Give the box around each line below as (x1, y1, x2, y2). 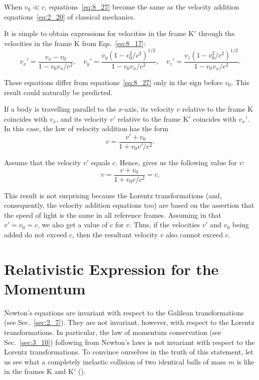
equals (91, 157, 110, 167)
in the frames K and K (4, 366, 74, 376)
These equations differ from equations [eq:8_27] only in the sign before (4, 77, 223, 87)
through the (198, 28, 235, 39)
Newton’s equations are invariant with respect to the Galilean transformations (4, 307, 244, 317)
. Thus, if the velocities (129, 219, 200, 230)
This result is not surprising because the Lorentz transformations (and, (4, 190, 222, 200)
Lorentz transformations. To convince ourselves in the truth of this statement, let (4, 346, 253, 357)
